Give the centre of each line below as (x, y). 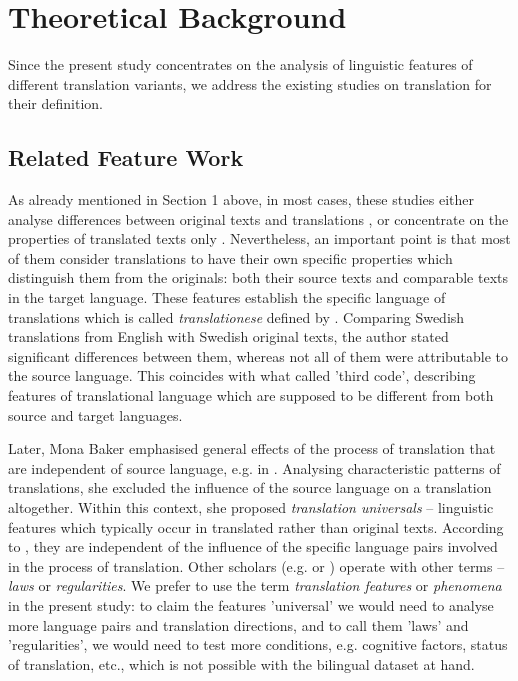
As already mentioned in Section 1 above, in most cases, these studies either (241, 199)
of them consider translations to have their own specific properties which (230, 257)
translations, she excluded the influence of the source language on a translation (250, 487)
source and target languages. (95, 414)
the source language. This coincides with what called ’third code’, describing (242, 375)
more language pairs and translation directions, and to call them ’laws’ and (238, 624)
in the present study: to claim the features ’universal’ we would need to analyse (251, 604)
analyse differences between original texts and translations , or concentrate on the (258, 218)
